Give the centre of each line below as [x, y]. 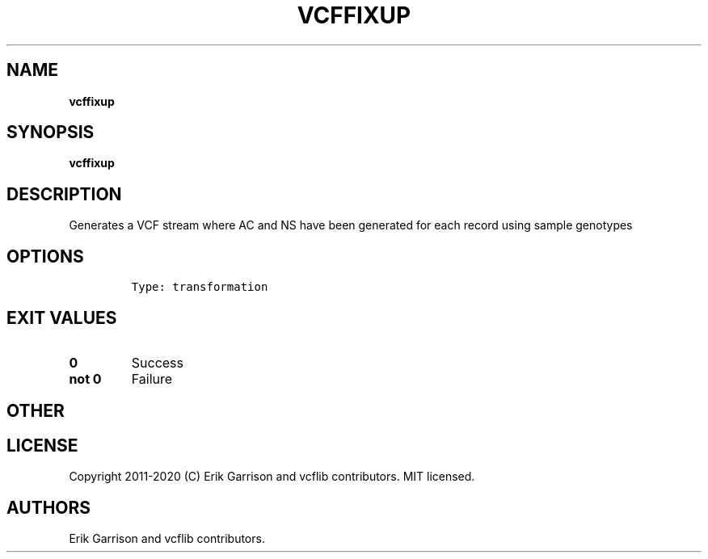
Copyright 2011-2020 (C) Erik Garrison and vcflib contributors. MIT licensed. [272, 477]
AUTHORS [49, 507]
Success [158, 362]
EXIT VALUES [62, 317]
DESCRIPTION [64, 194]
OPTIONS [45, 256]
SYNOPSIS [51, 132]
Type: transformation [200, 287]
